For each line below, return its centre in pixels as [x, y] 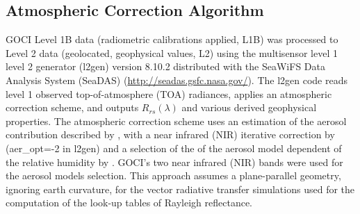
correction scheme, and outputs [72, 107]
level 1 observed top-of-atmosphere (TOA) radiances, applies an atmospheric [169, 93]
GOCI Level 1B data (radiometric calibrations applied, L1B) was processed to [172, 39]
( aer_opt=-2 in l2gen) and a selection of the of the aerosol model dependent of [174, 148]
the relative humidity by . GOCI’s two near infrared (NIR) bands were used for [174, 162]
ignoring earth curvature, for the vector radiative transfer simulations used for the [180, 189]
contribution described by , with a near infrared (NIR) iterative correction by [170, 134]
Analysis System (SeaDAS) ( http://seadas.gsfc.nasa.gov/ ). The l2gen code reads [177, 80]
